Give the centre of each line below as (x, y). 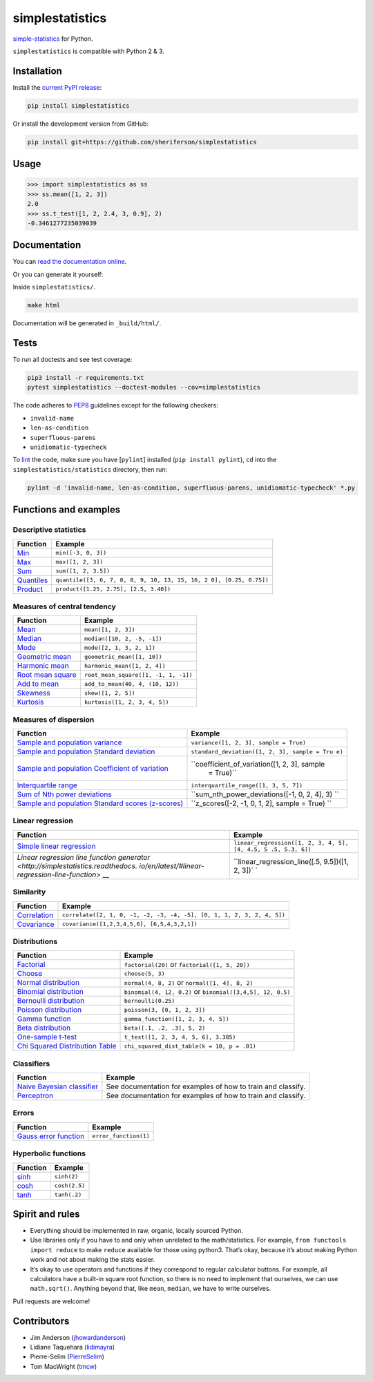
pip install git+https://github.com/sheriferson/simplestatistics (142, 142)
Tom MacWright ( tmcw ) (64, 1366)
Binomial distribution (50, 992)
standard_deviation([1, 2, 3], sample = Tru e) (267, 752)
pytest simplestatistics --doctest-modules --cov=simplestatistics (144, 387)
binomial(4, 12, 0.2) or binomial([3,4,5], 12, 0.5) (207, 992)
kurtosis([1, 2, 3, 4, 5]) (126, 702)
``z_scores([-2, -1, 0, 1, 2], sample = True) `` (261, 803)
